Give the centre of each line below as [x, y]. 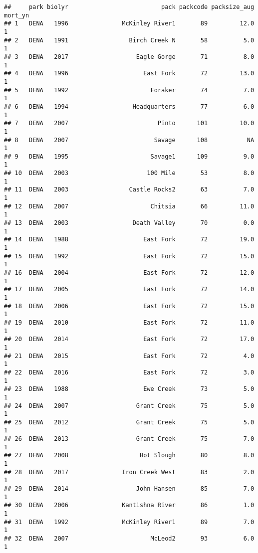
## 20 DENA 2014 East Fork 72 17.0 [129, 339]
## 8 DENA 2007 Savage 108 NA [129, 140]
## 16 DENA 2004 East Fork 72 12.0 [129, 273]
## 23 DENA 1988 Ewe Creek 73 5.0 [129, 389]
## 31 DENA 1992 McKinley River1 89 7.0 [129, 522]
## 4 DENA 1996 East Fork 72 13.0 [129, 74]
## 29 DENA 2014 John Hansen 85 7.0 [129, 489]
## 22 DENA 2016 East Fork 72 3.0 [129, 372]
